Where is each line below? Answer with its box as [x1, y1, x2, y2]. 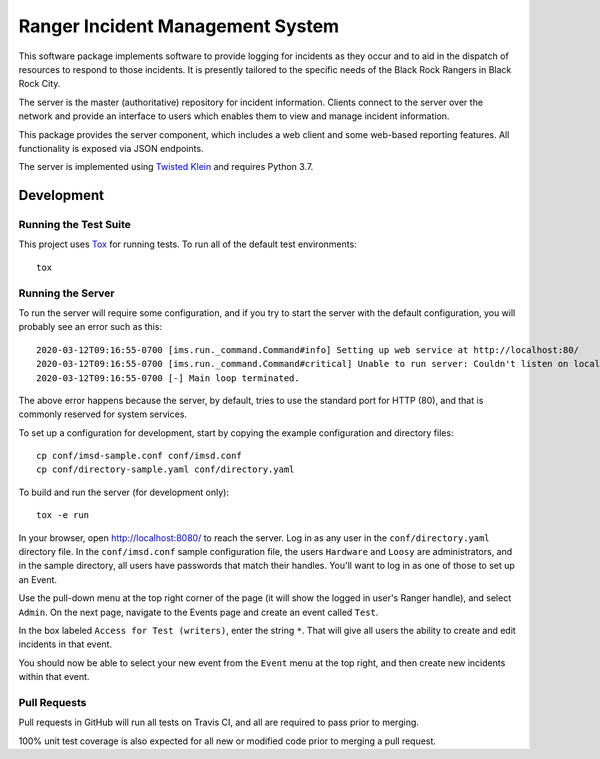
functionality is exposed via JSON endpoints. [18, 142, 204, 154]
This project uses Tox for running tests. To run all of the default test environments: [18, 238, 357, 250]
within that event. [18, 671, 90, 683]
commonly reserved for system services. [18, 408, 188, 420]
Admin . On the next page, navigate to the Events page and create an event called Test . [18, 606, 379, 618]
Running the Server [18, 286, 115, 300]
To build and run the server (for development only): [18, 486, 230, 498]
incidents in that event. [18, 638, 113, 650]
